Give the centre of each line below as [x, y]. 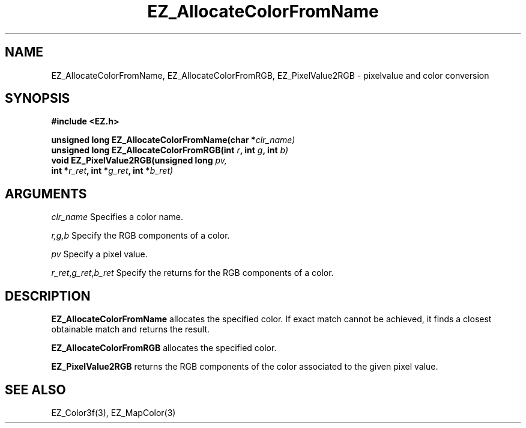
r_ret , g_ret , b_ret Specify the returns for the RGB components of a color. [192, 273]
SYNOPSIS [38, 99]
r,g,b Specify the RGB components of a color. [141, 236]
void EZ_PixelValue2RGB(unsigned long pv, [139, 160]
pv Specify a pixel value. [99, 254]
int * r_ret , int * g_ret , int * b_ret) [112, 171]
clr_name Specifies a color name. [117, 217]
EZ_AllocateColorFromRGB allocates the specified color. [164, 348]
